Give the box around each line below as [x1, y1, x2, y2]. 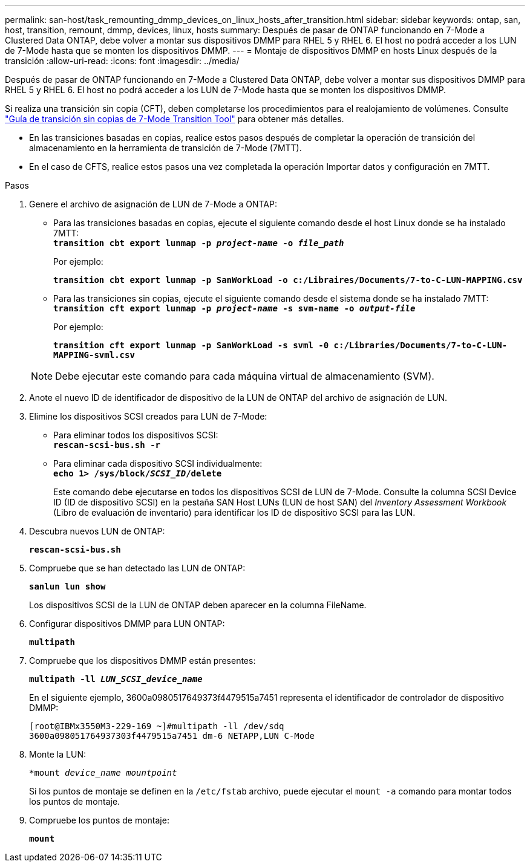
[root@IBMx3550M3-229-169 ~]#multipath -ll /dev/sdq [29, 721, 284, 731]
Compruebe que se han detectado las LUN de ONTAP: [29, 563, 246, 573]
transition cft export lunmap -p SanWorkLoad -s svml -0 [53, 340, 329, 350]
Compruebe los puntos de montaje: [29, 815, 169, 825]
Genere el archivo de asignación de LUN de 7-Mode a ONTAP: [29, 199, 277, 209]
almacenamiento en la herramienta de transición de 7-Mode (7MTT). [29, 143, 302, 153]
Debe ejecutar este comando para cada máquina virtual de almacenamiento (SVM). [55, 370, 434, 382]
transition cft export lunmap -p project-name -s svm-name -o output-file [53, 304, 416, 313]
